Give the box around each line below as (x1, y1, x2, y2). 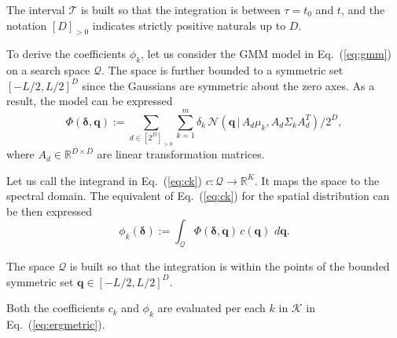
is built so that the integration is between (80, 2, 281, 17)
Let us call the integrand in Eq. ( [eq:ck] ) (6, 172, 203, 188)
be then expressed (6, 202, 93, 219)
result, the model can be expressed (6, 93, 173, 109)
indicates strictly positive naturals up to (92, 16, 286, 33)
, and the (340, 2, 385, 17)
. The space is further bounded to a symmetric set (101, 62, 344, 78)
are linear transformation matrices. (97, 146, 265, 162)
